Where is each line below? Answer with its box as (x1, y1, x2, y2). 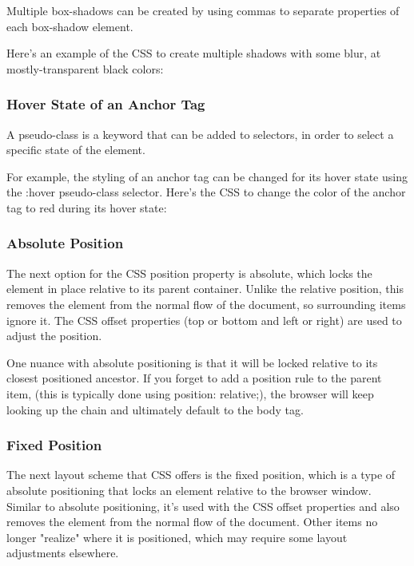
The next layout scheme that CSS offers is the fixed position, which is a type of (6, 466, 396, 483)
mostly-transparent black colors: (6, 60, 164, 77)
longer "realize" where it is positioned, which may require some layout (6, 528, 348, 545)
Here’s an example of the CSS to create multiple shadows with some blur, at (6, 45, 381, 61)
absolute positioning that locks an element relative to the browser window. (6, 481, 372, 498)
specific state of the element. (6, 141, 145, 158)
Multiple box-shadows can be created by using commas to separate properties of (6, 2, 400, 18)
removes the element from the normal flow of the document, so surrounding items (6, 295, 406, 312)
